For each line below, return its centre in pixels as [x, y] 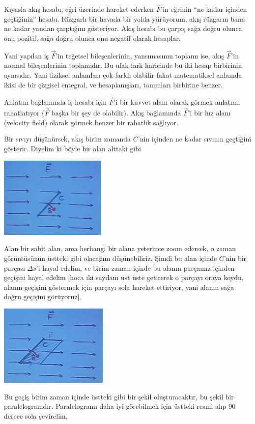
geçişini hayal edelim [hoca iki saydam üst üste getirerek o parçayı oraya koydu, [124, 277]
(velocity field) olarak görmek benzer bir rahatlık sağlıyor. [91, 122]
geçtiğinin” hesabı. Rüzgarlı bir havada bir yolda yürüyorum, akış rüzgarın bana [125, 18]
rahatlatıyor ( [24, 113]
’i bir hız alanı [209, 113]
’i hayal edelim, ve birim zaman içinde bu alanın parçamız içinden [135, 268]
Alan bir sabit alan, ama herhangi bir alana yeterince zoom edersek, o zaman [120, 248]
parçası [14, 268]
